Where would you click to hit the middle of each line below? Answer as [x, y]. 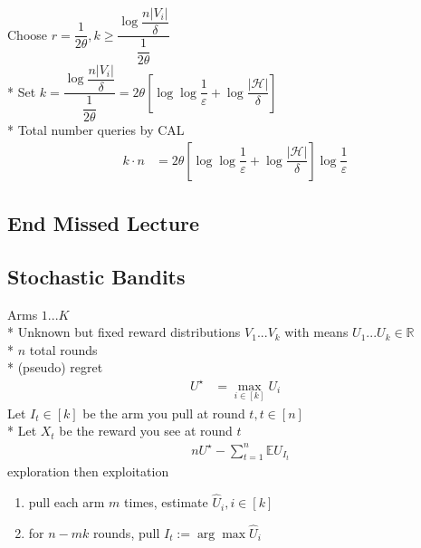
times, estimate [166, 502]
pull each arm [67, 502]
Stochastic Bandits [96, 276]
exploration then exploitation [88, 471]
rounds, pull [127, 532]
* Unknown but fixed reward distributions [124, 332]
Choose [28, 34]
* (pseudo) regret [55, 367]
